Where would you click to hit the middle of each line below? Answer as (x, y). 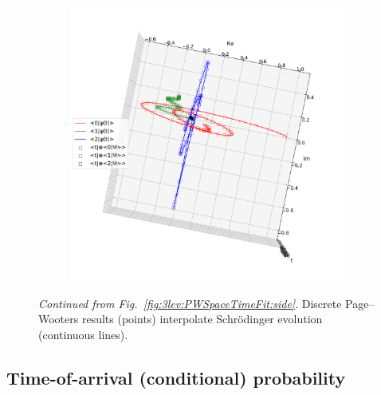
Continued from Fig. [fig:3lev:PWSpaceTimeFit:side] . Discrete (190, 303)
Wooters (59, 319)
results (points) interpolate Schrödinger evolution (202, 319)
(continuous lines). (83, 334)
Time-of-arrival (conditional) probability (176, 377)
